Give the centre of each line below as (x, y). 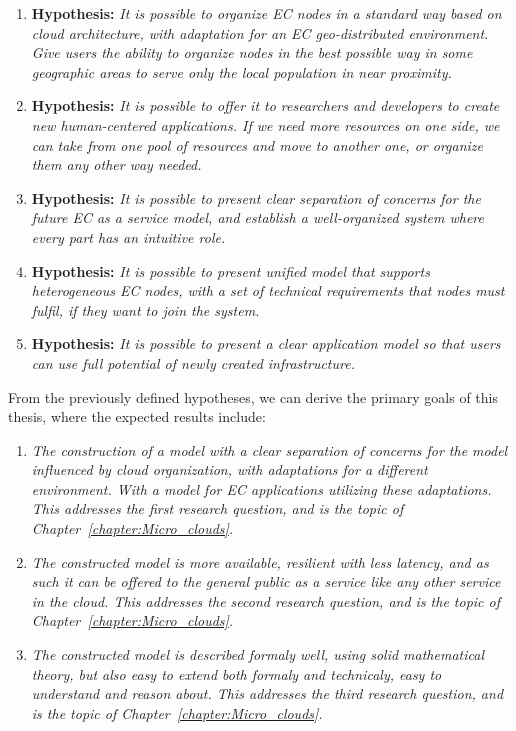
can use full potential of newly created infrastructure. (193, 362)
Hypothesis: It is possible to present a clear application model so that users (266, 343)
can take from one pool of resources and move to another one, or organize (257, 144)
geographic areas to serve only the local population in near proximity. (241, 71)
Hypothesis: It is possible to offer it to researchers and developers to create (265, 105)
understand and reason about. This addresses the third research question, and (267, 693)
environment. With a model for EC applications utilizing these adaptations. (261, 488)
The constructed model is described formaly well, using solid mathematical (257, 654)
